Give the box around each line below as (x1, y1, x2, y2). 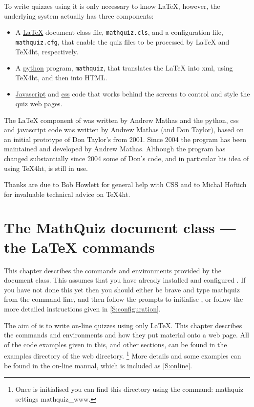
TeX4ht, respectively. (15, 46, 79, 56)
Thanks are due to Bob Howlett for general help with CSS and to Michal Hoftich (4, 179, 247, 190)
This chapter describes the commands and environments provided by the (4, 265, 222, 275)
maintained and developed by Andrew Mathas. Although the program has (4, 144, 226, 154)
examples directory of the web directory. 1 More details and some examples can (4, 349, 241, 360)
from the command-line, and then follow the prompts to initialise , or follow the (4, 294, 243, 304)
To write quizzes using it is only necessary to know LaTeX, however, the (4, 1, 220, 11)
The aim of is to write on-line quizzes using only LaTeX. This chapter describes (4, 320, 242, 330)
